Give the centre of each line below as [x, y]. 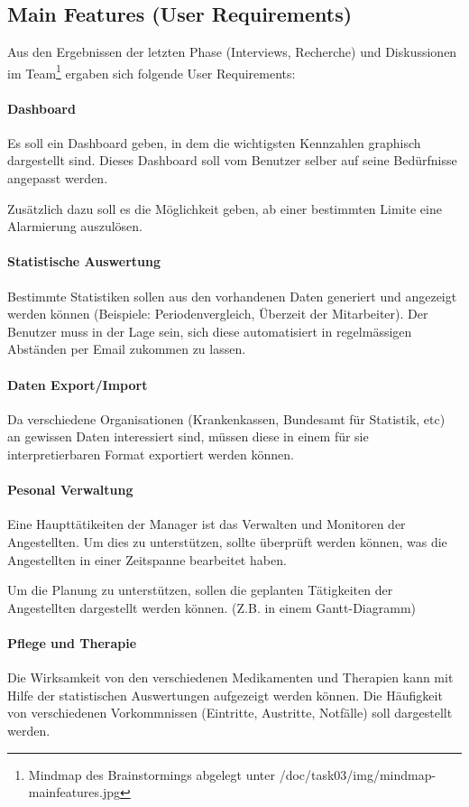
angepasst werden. [58, 178]
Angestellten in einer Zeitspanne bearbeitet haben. [147, 559]
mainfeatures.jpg [74, 792]
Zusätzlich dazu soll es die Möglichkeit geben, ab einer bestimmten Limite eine [225, 208]
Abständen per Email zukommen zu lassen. [127, 349]
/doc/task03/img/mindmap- [358, 774]
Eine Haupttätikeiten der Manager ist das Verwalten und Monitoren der [207, 524]
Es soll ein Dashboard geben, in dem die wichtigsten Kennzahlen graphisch [214, 142]
